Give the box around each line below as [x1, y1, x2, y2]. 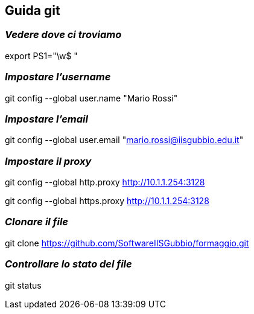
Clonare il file [5, 216, 68, 228]
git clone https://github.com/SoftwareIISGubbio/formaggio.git [5, 237, 249, 248]
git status [5, 280, 42, 290]
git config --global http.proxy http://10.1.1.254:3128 [5, 177, 205, 188]
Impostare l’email [5, 112, 88, 125]
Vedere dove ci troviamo [5, 28, 122, 41]
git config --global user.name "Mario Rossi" [5, 92, 178, 103]
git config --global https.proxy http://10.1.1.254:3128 [5, 196, 209, 207]
